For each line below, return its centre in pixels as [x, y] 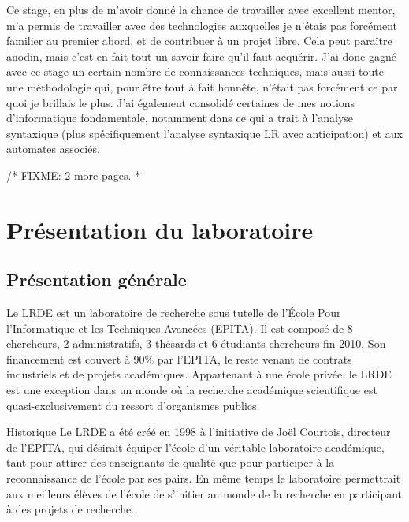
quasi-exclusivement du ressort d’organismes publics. [133, 405]
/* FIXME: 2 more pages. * [74, 175]
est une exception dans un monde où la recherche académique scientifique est [192, 390]
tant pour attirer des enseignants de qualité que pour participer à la [171, 462]
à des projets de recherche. [71, 509]
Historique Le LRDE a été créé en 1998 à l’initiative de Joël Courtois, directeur [199, 432]
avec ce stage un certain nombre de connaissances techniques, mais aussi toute [195, 71]
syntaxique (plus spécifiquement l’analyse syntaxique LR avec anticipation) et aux [204, 133]
